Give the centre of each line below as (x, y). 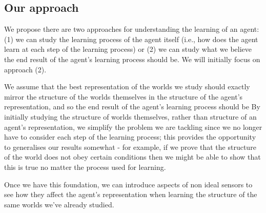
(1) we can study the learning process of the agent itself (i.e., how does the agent (131, 39)
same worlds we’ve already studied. (59, 204)
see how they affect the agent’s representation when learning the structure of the (131, 194)
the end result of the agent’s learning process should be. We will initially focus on (132, 59)
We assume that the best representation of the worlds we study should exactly (127, 86)
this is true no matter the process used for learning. (85, 167)
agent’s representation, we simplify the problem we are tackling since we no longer (133, 127)
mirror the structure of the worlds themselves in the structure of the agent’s (124, 96)
